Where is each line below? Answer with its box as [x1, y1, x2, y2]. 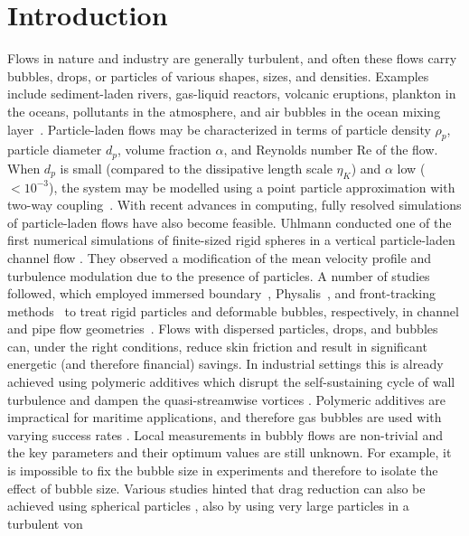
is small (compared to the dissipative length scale [60, 158, 333, 177]
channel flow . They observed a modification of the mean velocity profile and [7, 248, 432, 267]
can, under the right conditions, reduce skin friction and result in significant [7, 336, 427, 355]
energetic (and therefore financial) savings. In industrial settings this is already [7, 354, 444, 373]
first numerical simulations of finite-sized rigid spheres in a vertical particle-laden [7, 230, 455, 249]
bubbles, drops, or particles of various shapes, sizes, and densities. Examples [7, 66, 429, 85]
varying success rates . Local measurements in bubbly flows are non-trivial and [7, 425, 443, 444]
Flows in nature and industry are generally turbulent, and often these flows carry [7, 49, 457, 68]
